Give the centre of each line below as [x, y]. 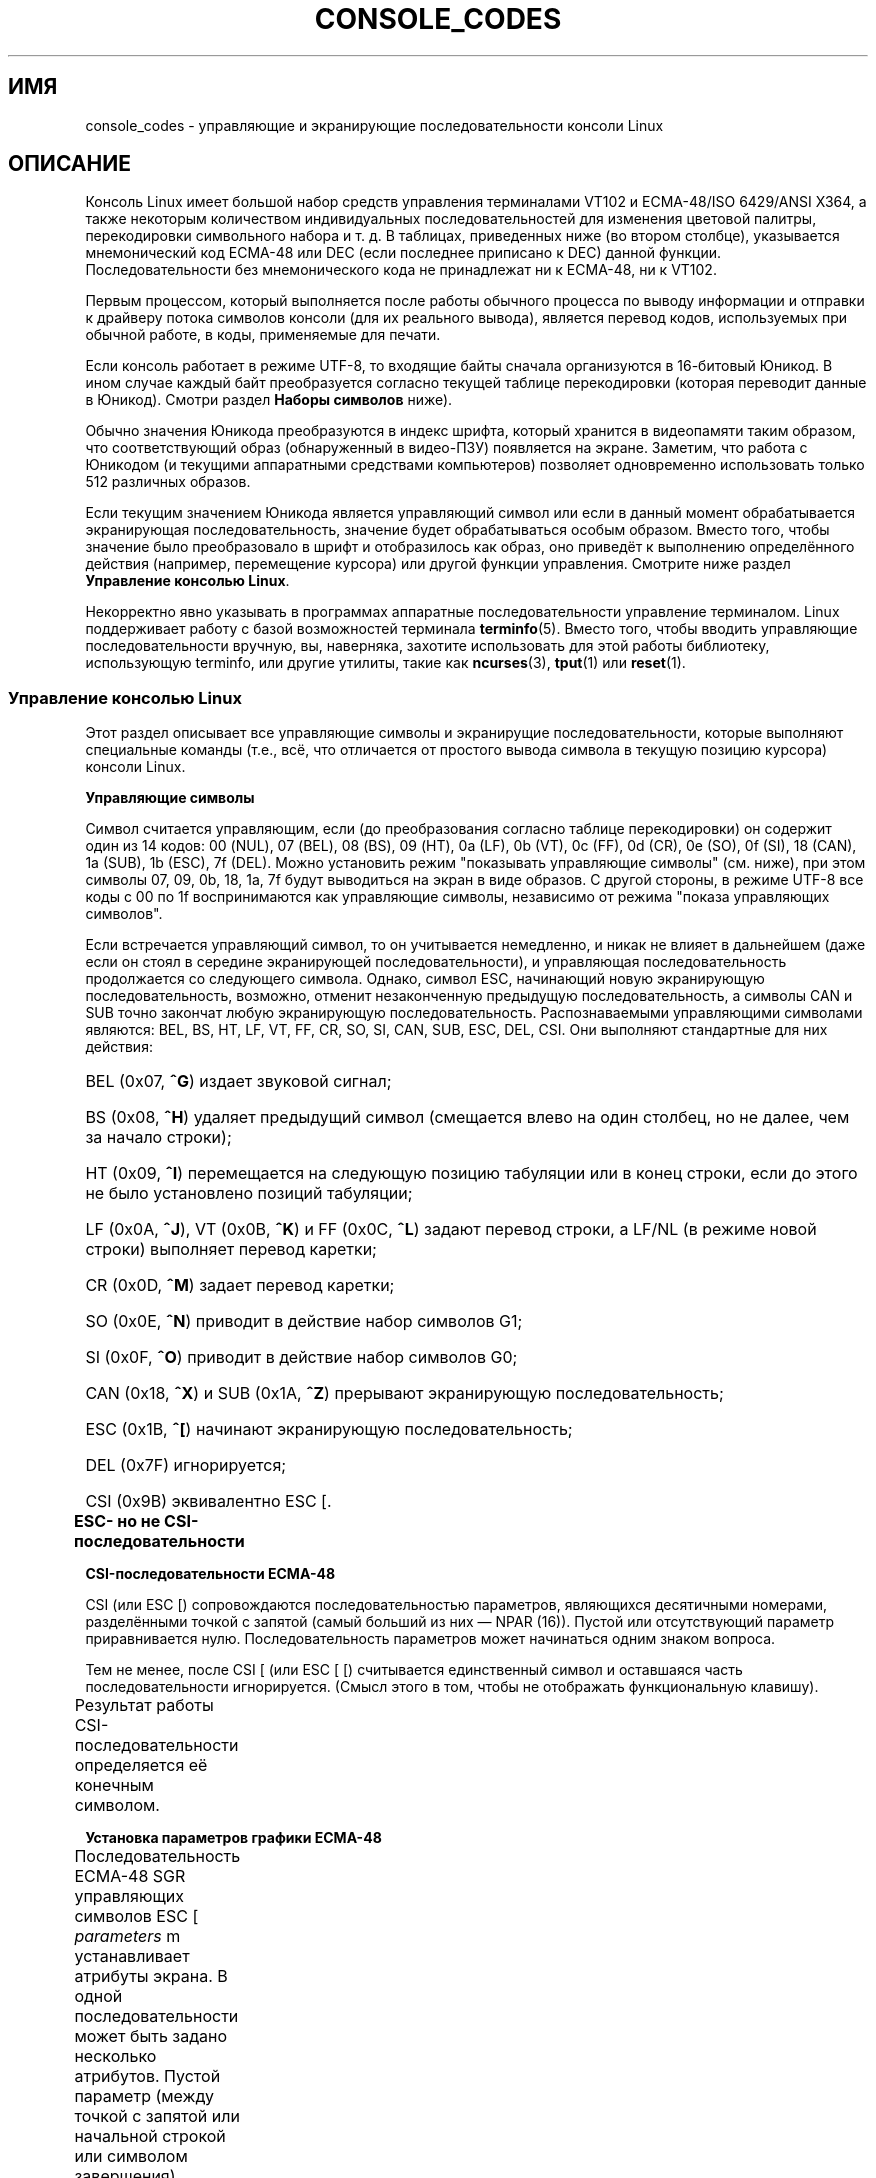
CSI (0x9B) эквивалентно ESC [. [208, 1501]
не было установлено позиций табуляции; [249, 1193]
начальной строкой [150, 2136]
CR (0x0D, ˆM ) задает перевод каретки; [240, 1285]
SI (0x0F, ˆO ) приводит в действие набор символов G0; [301, 1357]
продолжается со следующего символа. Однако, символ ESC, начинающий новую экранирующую [425, 979]
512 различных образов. [168, 482]
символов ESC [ [136, 1916]
